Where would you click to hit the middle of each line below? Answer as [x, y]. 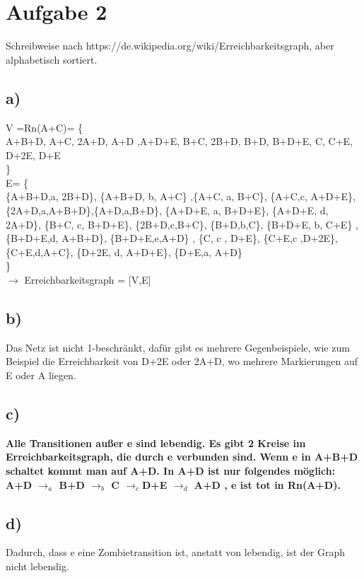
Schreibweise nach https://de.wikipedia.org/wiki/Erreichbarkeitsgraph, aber [170, 46]
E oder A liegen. [41, 375]
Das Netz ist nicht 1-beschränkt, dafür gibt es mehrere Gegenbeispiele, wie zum [178, 347]
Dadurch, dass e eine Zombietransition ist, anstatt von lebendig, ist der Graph [176, 552]
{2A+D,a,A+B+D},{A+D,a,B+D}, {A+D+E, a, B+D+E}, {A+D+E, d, [167, 210]
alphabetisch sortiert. [52, 59]
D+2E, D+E [33, 155]
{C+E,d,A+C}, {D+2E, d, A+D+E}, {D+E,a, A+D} [124, 252]
